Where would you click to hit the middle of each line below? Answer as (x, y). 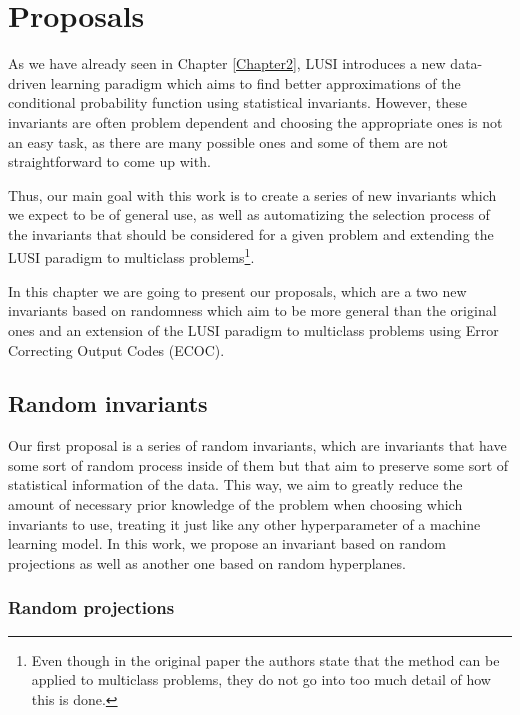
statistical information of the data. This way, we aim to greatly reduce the (235, 484)
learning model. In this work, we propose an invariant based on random (227, 543)
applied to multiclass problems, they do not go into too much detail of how (261, 679)
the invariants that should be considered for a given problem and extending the (251, 233)
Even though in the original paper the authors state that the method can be (265, 659)
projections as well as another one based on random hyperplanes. (207, 562)
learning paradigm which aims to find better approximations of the (255, 82)
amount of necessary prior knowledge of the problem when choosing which (235, 504)
